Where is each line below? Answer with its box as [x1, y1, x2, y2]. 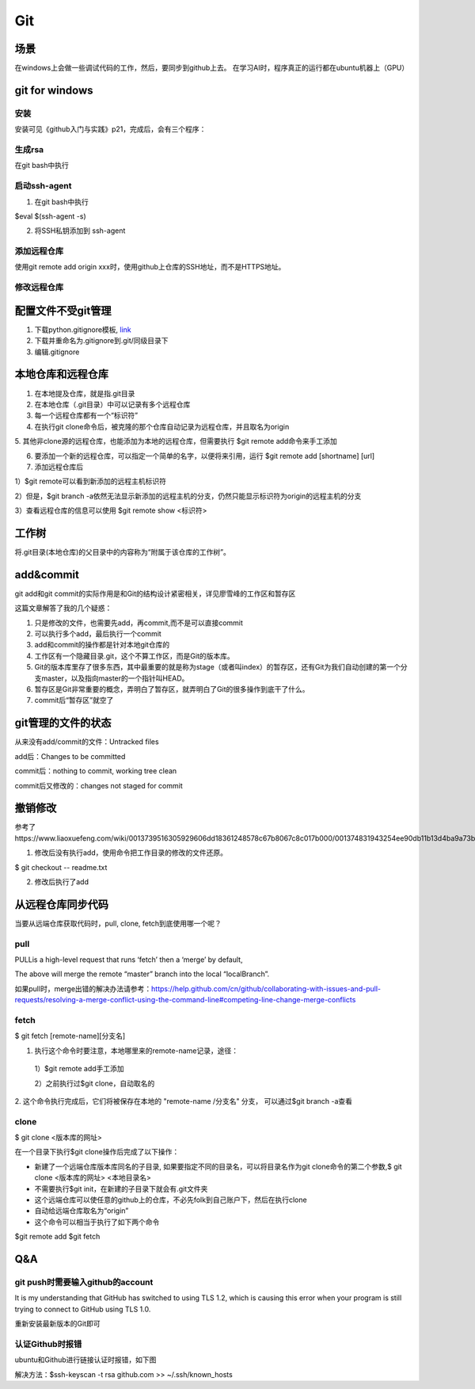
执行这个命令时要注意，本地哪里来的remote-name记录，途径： [34, 1046, 239, 1055]
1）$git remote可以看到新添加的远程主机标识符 [14, 476, 166, 487]
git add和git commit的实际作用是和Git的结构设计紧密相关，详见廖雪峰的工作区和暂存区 [14, 589, 296, 598]
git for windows [14, 83, 93, 97]
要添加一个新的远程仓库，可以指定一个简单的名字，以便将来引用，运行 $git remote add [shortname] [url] [34, 451, 375, 460]
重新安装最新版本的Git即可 [14, 1319, 101, 1329]
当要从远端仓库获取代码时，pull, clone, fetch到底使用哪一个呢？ [14, 918, 222, 928]
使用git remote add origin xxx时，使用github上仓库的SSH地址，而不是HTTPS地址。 [14, 262, 286, 272]
